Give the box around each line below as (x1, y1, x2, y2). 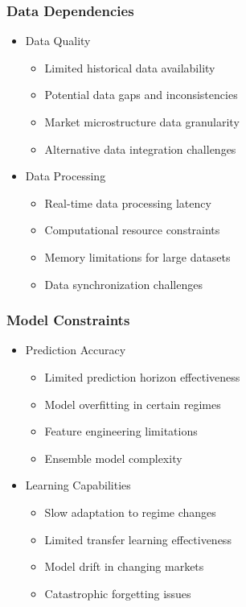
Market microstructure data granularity (44, 114, 240, 130)
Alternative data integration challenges (44, 140, 236, 157)
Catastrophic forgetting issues (44, 584, 191, 601)
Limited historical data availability (44, 59, 215, 76)
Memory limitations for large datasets (44, 248, 231, 265)
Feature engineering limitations (44, 423, 198, 440)
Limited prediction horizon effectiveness (44, 368, 240, 385)
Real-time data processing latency (44, 194, 211, 211)
